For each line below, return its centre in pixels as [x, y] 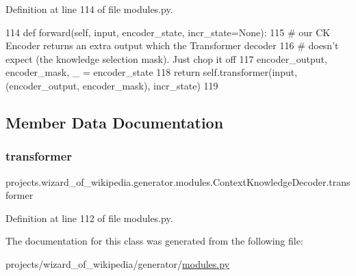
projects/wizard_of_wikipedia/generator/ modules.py [118, 263]
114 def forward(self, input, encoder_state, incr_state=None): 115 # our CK [168, 32]
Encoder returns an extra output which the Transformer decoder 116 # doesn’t [172, 45]
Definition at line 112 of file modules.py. [89, 218]
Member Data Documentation [115, 122]
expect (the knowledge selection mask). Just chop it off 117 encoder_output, [166, 58]
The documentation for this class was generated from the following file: [154, 241]
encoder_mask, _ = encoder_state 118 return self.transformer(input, [152, 72]
